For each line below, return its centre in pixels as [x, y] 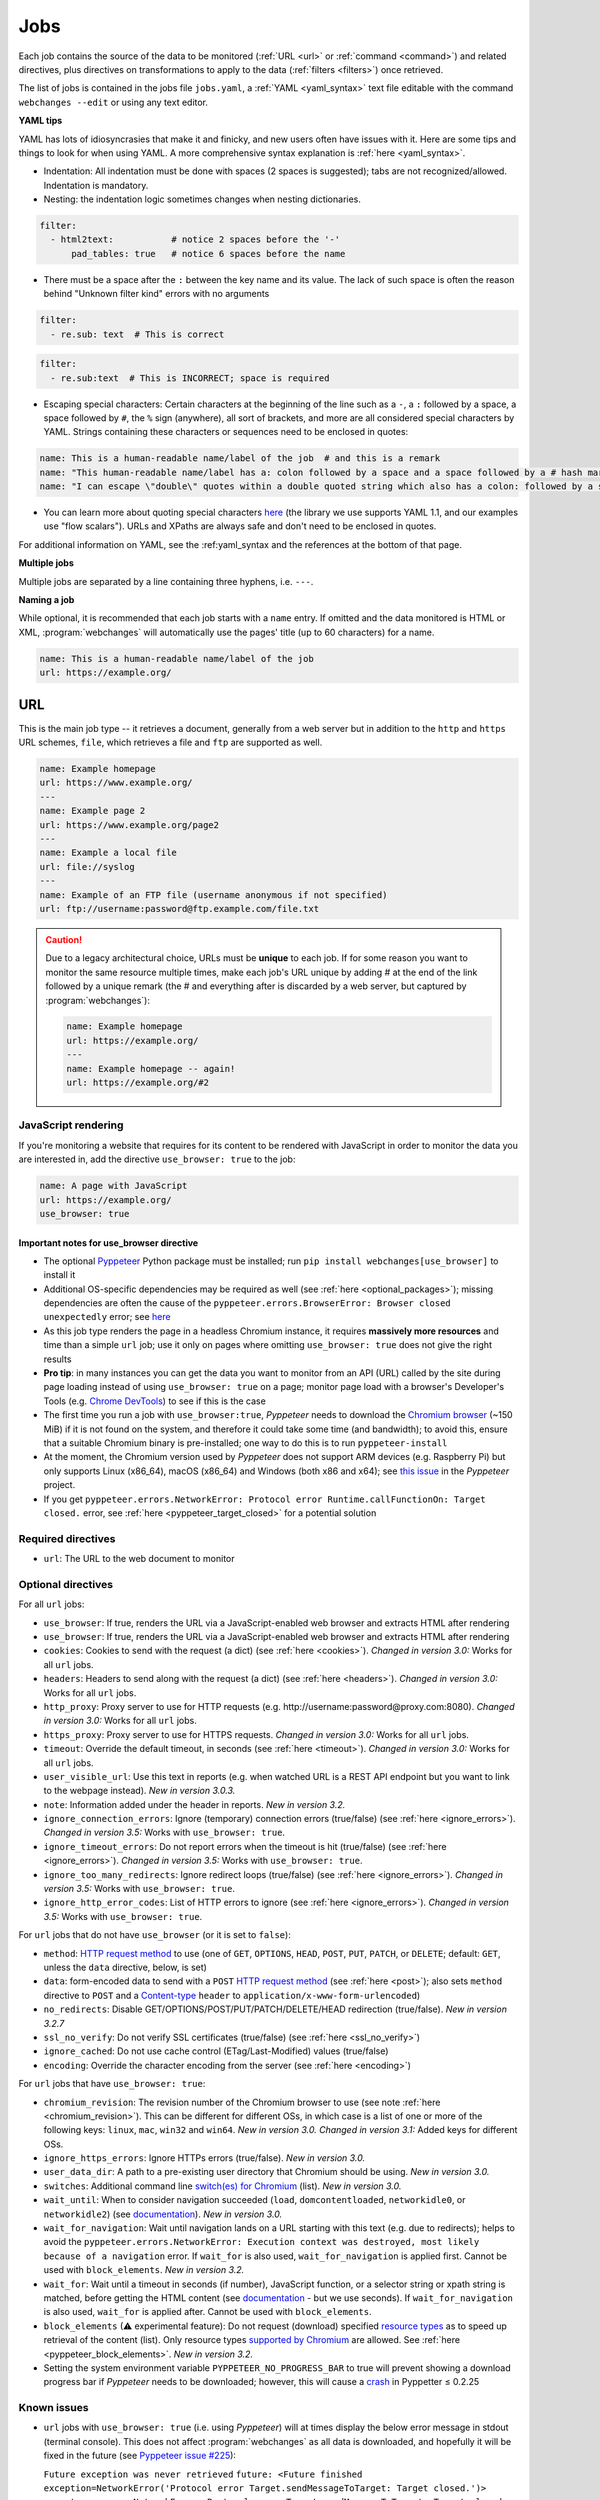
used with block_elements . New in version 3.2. [144, 2270]
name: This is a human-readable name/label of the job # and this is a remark [240, 458]
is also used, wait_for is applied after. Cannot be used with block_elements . [207, 2312]
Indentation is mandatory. [96, 185]
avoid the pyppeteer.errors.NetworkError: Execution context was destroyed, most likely [261, 2242]
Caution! [64, 939]
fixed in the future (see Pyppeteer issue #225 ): [140, 2456]
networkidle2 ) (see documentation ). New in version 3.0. [163, 2214]
